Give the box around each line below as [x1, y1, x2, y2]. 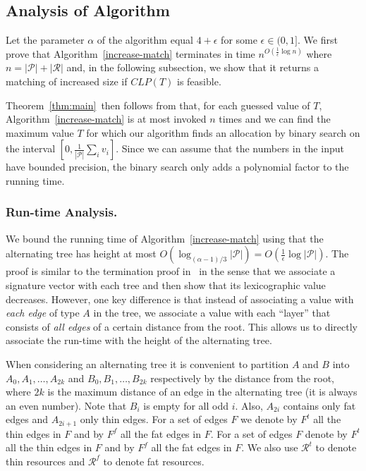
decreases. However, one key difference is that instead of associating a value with [6, 291, 354, 306]
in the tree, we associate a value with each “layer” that [93, 305, 331, 320]
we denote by [240, 412, 298, 427]
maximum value [6, 125, 74, 140]
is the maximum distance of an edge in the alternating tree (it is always [47, 384, 358, 399]
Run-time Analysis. [6, 203, 118, 221]
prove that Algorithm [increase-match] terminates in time [6, 46, 255, 61]
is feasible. [177, 73, 221, 88]
